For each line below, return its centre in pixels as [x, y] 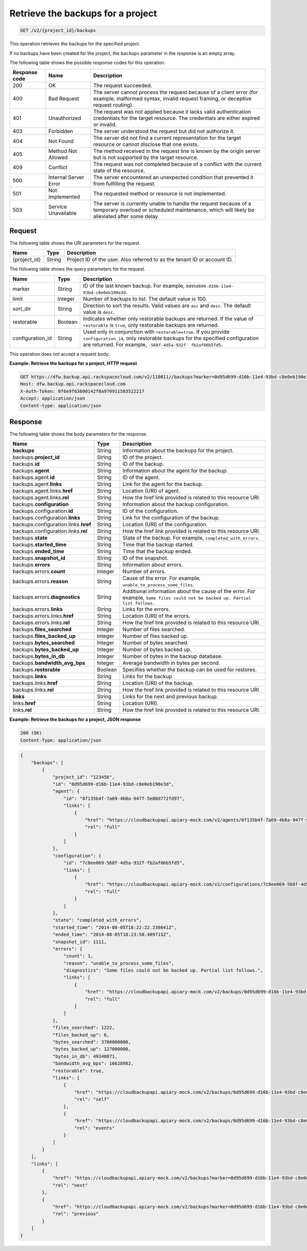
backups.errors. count [39, 572]
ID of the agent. [141, 478]
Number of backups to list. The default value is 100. [145, 298]
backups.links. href [35, 683]
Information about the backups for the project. [178, 450]
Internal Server [66, 178]
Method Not [63, 151]
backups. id [26, 464]
